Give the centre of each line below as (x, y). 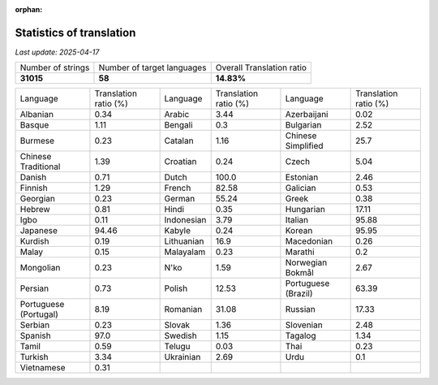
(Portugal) (39, 314)
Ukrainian (182, 357)
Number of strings (55, 67)
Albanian (37, 115)
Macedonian (309, 241)
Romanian (183, 309)
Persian (34, 288)
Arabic (177, 115)
